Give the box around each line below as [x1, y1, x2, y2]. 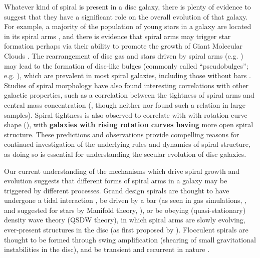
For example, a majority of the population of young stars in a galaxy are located [4, 21, 251, 32]
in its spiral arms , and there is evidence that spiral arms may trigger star [4, 31, 231, 41]
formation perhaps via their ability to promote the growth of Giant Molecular [4, 41, 243, 51]
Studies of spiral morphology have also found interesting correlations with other [4, 80, 248, 90]
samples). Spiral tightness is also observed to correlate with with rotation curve [4, 109, 247, 120]
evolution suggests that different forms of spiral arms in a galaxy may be [4, 175, 227, 186]
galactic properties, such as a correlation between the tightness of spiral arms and [4, 90, 254, 100]
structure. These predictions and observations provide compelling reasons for [4, 129, 239, 139]
